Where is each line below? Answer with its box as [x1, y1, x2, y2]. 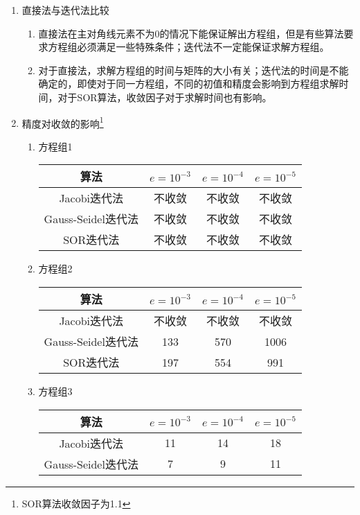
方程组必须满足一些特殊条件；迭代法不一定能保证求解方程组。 [48, 40, 330, 54]
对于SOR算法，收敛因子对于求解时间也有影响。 [57, 89, 272, 104]
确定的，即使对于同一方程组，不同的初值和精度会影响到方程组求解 [38, 76, 339, 91]
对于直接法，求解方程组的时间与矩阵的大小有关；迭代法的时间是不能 [38, 62, 349, 77]
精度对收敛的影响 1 [21, 114, 104, 130]
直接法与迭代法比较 [21, 3, 109, 17]
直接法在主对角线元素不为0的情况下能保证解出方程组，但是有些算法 [38, 26, 344, 40]
